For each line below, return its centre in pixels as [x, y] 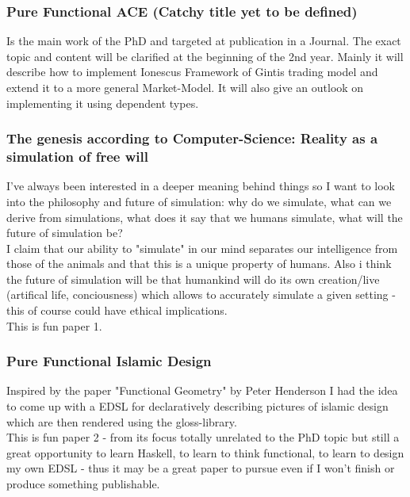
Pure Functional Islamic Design [109, 361]
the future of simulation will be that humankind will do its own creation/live [193, 279]
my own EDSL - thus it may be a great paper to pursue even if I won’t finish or [201, 468]
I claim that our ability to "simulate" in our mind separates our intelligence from [202, 248]
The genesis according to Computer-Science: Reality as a [192, 138]
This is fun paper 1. [54, 325]
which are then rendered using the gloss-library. [122, 421]
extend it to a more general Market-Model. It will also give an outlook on [185, 87]
